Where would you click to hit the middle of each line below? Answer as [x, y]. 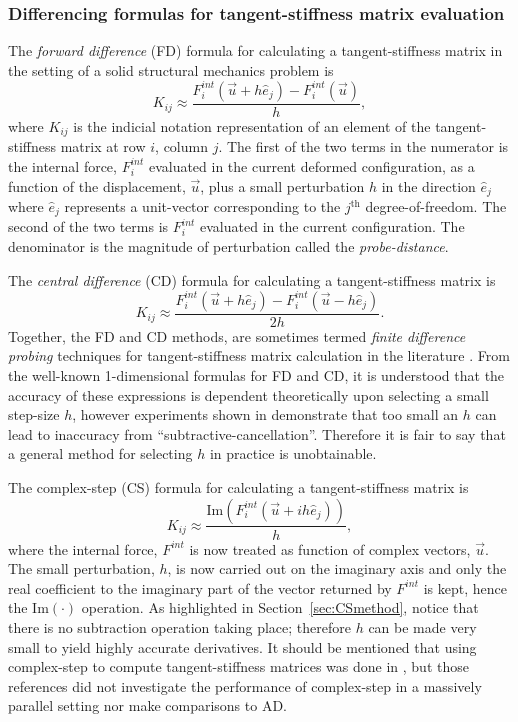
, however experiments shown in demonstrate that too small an [265, 414]
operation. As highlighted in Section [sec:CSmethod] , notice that [280, 607]
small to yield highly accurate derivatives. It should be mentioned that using [242, 646]
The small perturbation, [81, 568]
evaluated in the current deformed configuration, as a [311, 165]
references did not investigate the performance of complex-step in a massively [245, 685]
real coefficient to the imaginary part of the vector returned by [200, 587]
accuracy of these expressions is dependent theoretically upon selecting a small [248, 394]
